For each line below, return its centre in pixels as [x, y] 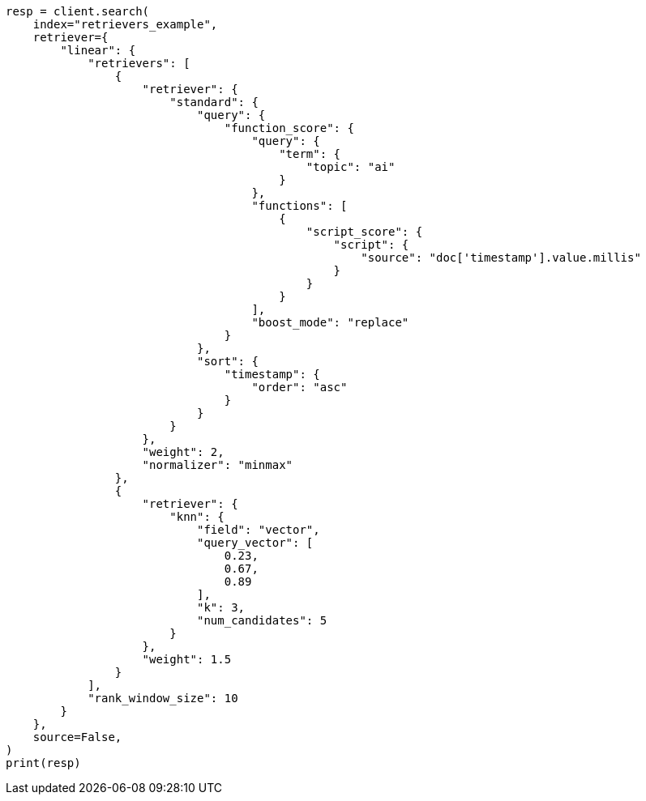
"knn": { [197, 517]
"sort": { [228, 361]
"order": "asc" [299, 387]
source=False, [77, 737]
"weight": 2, [183, 452]
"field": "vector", [259, 530]
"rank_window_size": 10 [163, 698]
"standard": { [214, 102]
